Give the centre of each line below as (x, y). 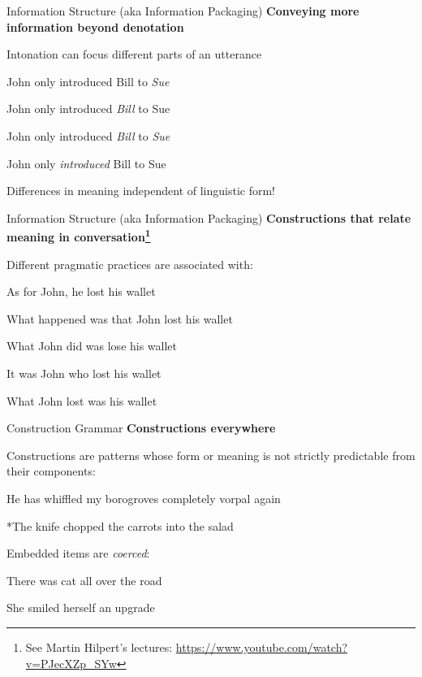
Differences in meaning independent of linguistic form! (141, 191)
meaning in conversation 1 (79, 235)
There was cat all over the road (84, 580)
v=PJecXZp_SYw (71, 663)
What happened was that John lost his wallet (120, 318)
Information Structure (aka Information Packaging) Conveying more (183, 11)
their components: (51, 471)
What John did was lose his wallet (92, 346)
